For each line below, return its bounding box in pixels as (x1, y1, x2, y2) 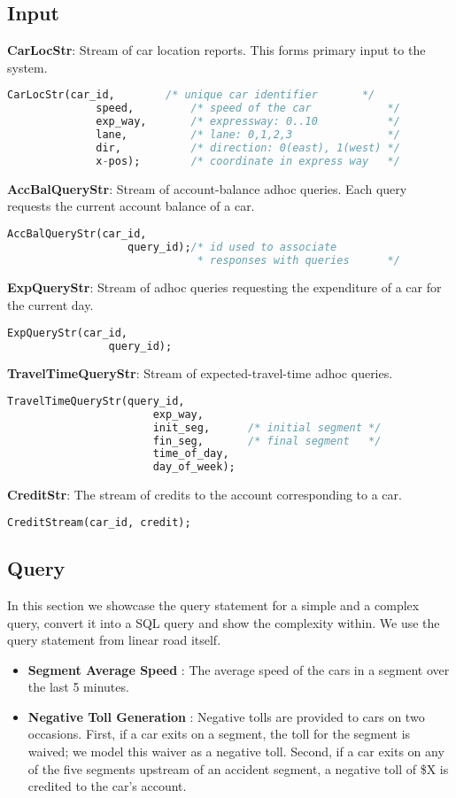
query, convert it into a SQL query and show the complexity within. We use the (7, 613, 440, 631)
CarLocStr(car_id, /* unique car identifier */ (7, 89, 375, 102)
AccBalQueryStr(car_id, (7, 227, 147, 240)
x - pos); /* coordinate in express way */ (96, 154, 400, 167)
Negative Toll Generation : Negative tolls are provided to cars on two (27, 707, 425, 725)
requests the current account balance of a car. (7, 197, 255, 215)
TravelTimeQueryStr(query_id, (7, 394, 185, 407)
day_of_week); (152, 461, 236, 474)
